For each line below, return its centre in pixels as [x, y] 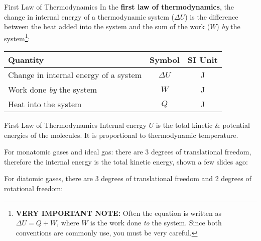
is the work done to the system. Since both [156, 223]
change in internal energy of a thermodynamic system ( [89, 16]
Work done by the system [53, 90]
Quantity [26, 60]
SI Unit [203, 60]
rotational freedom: [34, 188]
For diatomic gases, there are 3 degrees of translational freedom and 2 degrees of [128, 178]
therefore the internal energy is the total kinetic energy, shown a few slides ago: [126, 161]
